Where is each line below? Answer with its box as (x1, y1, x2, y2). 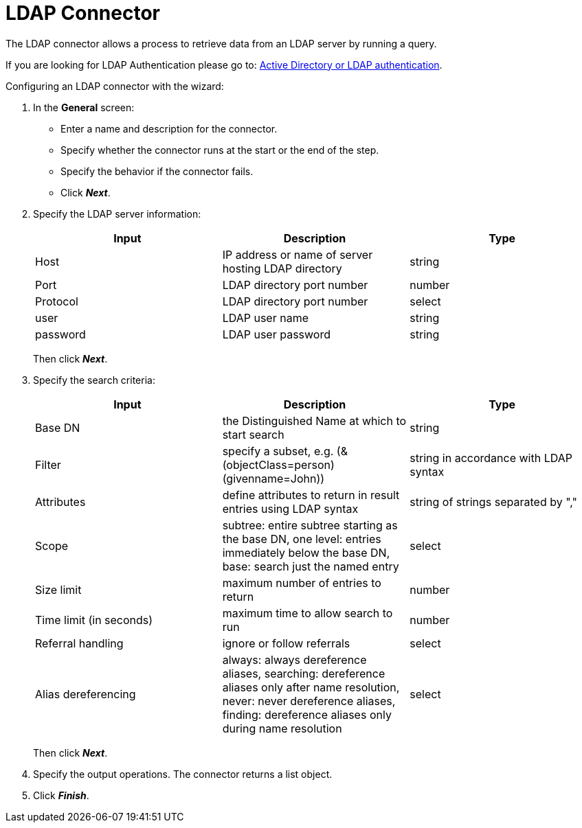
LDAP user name (222, 310, 309, 325)
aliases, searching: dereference (222, 666, 385, 680)
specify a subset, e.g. (222, 444, 334, 458)
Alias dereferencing (35, 687, 136, 701)
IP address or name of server (222, 247, 373, 262)
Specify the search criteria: (33, 373, 155, 386)
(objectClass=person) (222, 457, 335, 472)
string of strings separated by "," (410, 494, 578, 509)
